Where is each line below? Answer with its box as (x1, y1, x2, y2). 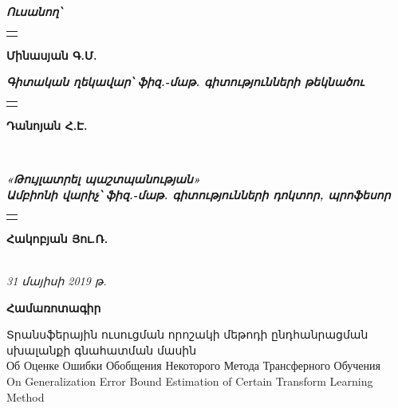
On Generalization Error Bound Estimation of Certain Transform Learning (6, 373, 373, 390)
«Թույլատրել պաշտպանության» (6, 171, 201, 187)
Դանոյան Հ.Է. (6, 117, 88, 134)
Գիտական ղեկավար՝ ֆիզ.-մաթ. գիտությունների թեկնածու (6, 73, 365, 90)
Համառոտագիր (6, 299, 101, 316)
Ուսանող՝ (6, 3, 61, 19)
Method (6, 388, 45, 405)
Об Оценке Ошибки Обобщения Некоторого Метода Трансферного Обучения (6, 357, 380, 374)
